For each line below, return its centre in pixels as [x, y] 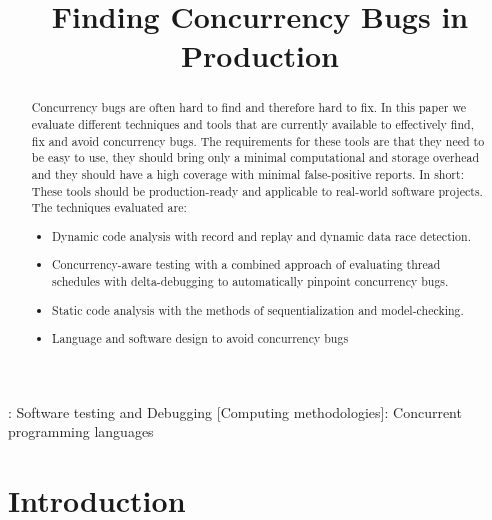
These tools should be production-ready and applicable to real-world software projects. [257, 190]
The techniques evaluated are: [109, 207]
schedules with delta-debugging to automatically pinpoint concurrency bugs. [250, 281]
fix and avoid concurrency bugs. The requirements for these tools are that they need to [258, 140]
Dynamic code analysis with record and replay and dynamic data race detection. [261, 235]
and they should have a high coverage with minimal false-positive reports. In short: [247, 173]
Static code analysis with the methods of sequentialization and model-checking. [258, 309]
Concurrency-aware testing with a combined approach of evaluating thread [246, 264]
